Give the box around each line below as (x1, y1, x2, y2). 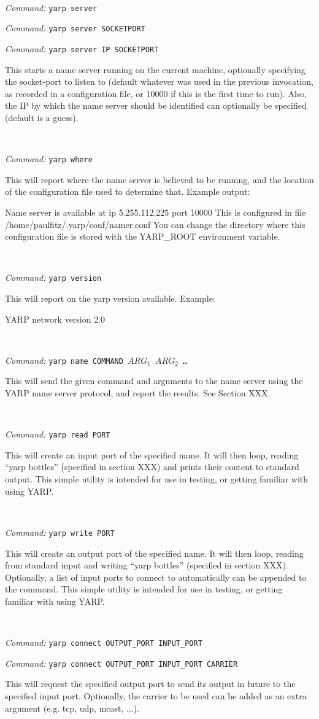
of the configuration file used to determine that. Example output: (5, 185, 250, 198)
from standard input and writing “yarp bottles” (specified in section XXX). (5, 559, 288, 572)
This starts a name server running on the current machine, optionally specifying (5, 63, 306, 76)
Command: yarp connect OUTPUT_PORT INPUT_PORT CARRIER (5, 656, 238, 669)
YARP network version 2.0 (5, 312, 106, 325)
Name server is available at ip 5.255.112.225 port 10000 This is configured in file (5, 205, 306, 218)
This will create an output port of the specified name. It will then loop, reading (5, 546, 304, 559)
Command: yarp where (5, 152, 93, 165)
